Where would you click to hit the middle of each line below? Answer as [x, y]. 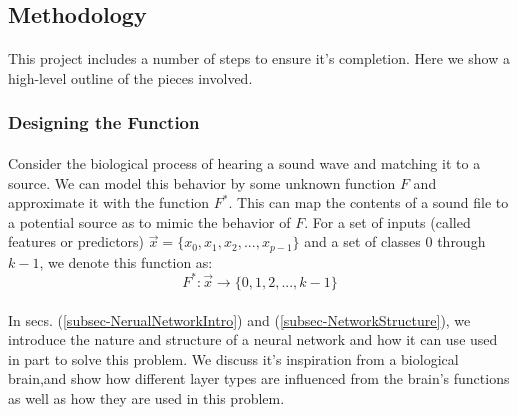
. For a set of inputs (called [387, 221]
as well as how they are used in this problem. [146, 397]
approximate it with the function [109, 202]
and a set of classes [362, 241]
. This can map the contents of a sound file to [368, 202]
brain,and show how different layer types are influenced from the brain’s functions [259, 378]
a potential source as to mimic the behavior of [149, 221]
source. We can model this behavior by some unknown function [202, 182]
